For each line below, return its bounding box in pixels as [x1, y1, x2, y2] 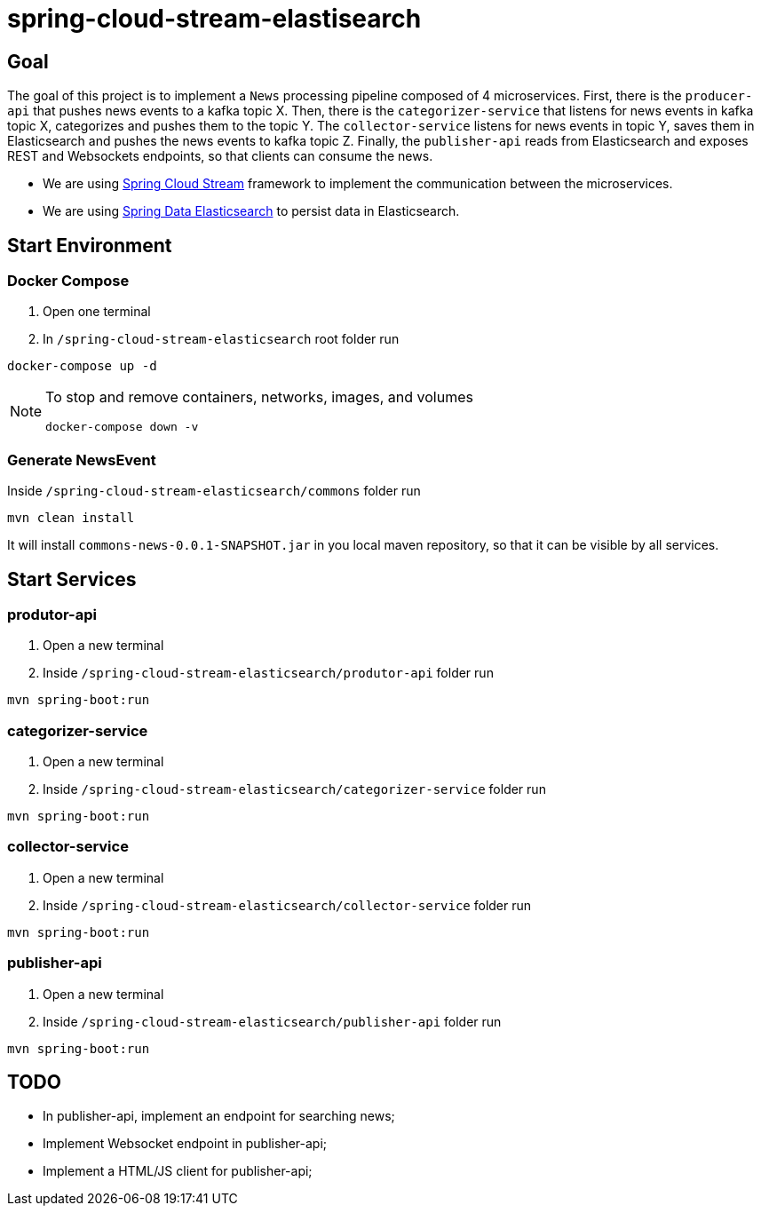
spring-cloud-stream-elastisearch [7, 4, 422, 34]
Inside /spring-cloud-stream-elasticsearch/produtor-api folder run [43, 665, 494, 681]
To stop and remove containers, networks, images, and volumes [45, 388, 473, 407]
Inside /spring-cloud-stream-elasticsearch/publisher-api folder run [43, 1013, 502, 1029]
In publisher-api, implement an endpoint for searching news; [43, 1108, 395, 1124]
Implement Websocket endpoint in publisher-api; [43, 1136, 328, 1152]
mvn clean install [7, 511, 135, 526]
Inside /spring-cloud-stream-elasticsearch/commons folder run [7, 483, 421, 499]
